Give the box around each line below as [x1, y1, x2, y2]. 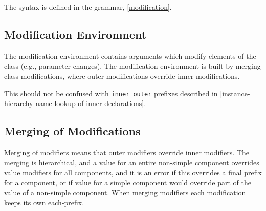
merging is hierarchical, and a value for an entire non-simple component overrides [4, 157, 259, 167]
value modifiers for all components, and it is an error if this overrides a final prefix [4, 167, 262, 178]
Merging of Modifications [4, 123, 141, 139]
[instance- [220, 88, 250, 98]
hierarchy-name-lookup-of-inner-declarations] [4, 98, 144, 109]
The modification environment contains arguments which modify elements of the [4, 50, 256, 61]
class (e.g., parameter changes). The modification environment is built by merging [4, 60, 261, 71]
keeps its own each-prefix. [4, 197, 84, 207]
